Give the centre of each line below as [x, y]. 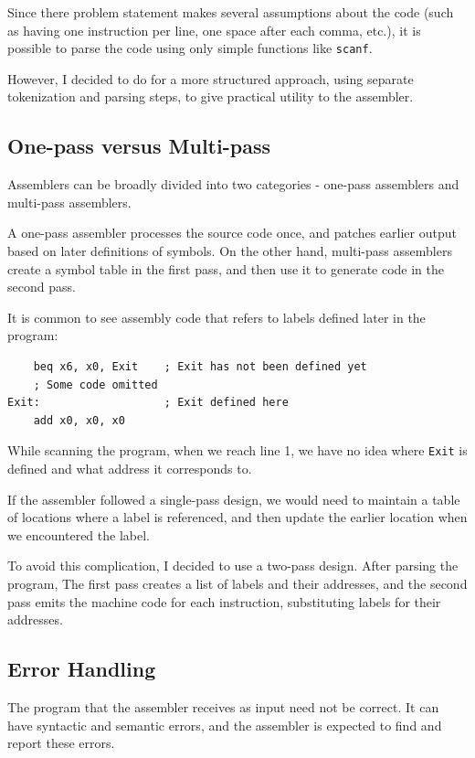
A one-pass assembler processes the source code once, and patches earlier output [232, 233]
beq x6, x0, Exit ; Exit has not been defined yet [200, 366]
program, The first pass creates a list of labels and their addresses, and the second [237, 583]
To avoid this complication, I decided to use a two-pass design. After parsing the [233, 566]
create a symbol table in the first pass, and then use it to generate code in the [226, 268]
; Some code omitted [95, 384]
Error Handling [82, 669]
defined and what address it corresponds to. [130, 469]
